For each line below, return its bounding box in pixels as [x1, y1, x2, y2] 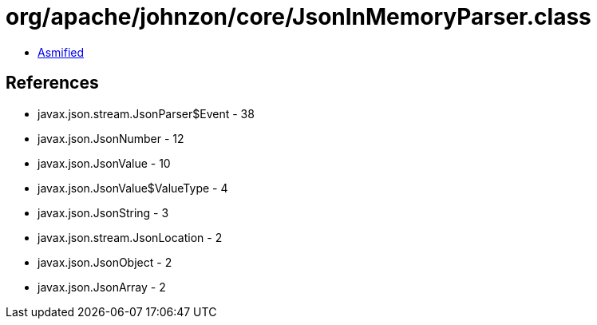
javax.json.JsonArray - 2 [38, 279, 166, 294]
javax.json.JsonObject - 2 [38, 255, 172, 269]
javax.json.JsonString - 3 [38, 205, 169, 220]
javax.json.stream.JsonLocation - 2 [38, 230, 223, 244]
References [6, 73, 99, 93]
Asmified [38, 45, 85, 59]
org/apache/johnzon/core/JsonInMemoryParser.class [6, 3, 591, 30]
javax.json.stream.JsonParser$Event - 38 [38, 106, 255, 121]
